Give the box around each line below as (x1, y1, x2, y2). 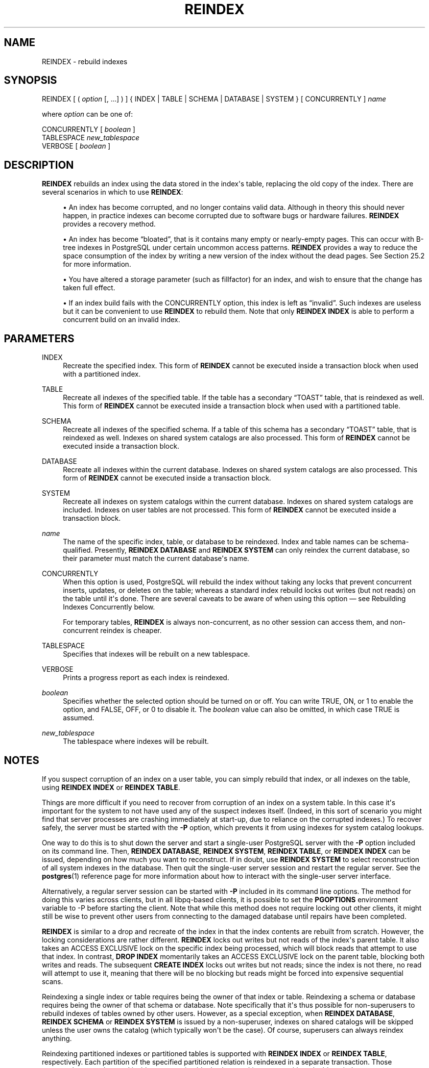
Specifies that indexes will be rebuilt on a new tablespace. (63, 650, 250, 659)
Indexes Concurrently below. (63, 603, 155, 611)
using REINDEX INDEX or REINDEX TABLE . (42, 783, 180, 791)
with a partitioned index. (63, 370, 141, 379)
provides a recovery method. (63, 220, 156, 229)
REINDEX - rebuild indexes (42, 57, 127, 66)
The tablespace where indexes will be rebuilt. (63, 737, 209, 746)
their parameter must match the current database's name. (63, 554, 249, 563)
